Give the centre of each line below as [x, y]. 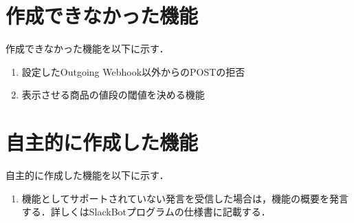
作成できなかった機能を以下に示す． [87, 49]
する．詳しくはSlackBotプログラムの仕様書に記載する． [146, 212]
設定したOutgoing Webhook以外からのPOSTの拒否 [133, 71]
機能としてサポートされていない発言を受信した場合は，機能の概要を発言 [185, 198]
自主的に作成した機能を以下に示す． [87, 175]
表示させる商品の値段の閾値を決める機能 [113, 95]
